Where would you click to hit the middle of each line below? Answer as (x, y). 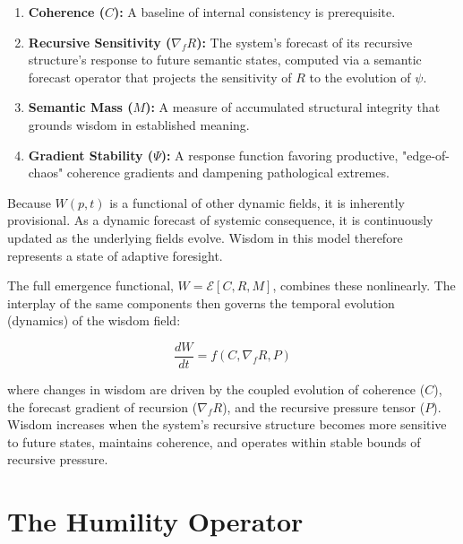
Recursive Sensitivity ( (100, 42)
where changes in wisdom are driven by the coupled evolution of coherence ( (216, 389)
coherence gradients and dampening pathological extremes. (228, 173)
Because (29, 202)
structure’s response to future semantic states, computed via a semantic (225, 60)
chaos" (46, 173)
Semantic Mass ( (81, 107)
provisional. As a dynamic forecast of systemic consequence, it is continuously (220, 220)
